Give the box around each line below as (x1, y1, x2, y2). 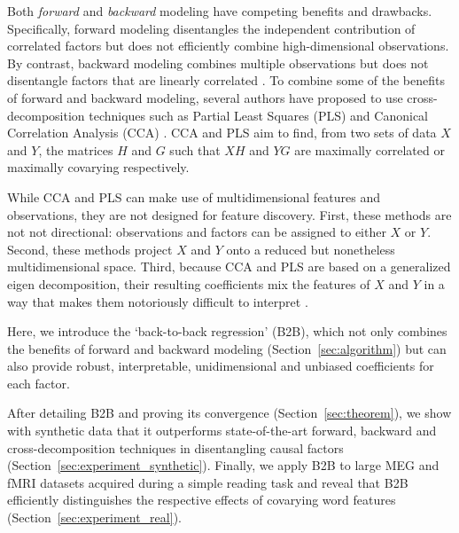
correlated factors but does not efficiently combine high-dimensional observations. (7, 36, 449, 55)
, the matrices (38, 140, 113, 159)
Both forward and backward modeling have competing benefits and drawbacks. (7, 2, 432, 20)
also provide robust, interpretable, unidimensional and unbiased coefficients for (7, 357, 434, 375)
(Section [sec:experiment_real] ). (7, 508, 182, 527)
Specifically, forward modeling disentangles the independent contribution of (7, 19, 416, 37)
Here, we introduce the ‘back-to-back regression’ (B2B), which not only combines (7, 322, 447, 341)
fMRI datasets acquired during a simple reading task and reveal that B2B (7, 473, 408, 491)
